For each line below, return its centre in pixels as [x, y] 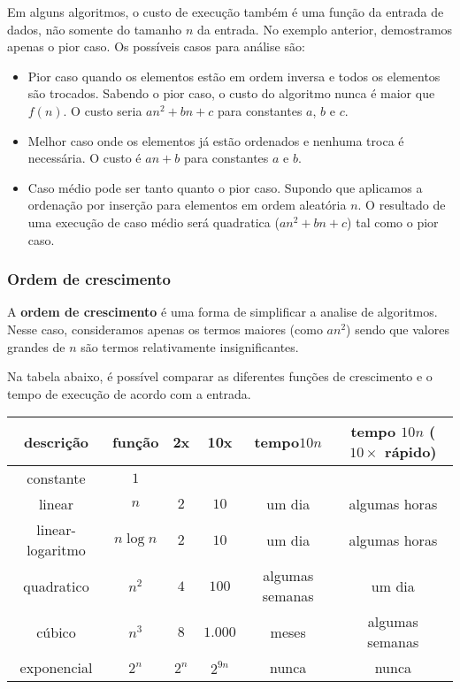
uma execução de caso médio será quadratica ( [153, 222]
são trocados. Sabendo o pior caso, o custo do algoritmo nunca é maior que [231, 93]
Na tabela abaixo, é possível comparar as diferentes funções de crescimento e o [220, 376]
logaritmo [56, 550]
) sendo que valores [398, 329]
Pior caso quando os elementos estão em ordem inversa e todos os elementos [234, 76]
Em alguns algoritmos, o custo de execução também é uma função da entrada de [226, 11]
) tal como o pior [393, 222]
